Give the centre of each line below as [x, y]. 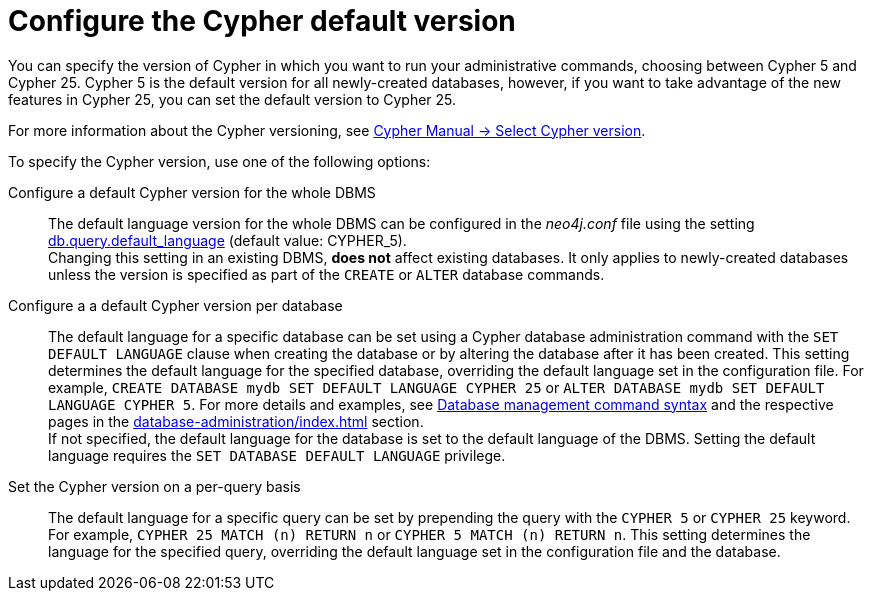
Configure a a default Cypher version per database [175, 305]
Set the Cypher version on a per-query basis [154, 486]
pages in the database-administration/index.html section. [236, 421]
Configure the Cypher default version [262, 21]
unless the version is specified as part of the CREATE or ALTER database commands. [326, 274]
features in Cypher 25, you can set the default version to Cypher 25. [232, 99]
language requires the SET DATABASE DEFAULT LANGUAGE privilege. [277, 455]
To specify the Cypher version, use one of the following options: [219, 161]
